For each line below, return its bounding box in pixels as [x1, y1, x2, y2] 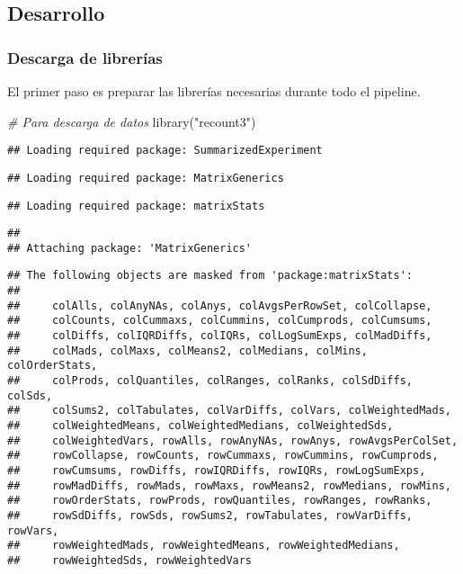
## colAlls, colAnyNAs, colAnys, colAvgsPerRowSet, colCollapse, [7, 299, 432, 312]
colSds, [7, 389, 53, 402]
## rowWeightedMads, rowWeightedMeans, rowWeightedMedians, [7, 539, 400, 552]
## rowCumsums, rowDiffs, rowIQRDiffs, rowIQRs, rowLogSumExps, [7, 464, 426, 477]
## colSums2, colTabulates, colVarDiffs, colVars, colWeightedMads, [7, 404, 451, 417]
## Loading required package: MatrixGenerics [7, 171, 284, 184]
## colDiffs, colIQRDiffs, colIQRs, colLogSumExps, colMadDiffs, [7, 329, 432, 343]
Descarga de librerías [7, 46, 163, 68]
